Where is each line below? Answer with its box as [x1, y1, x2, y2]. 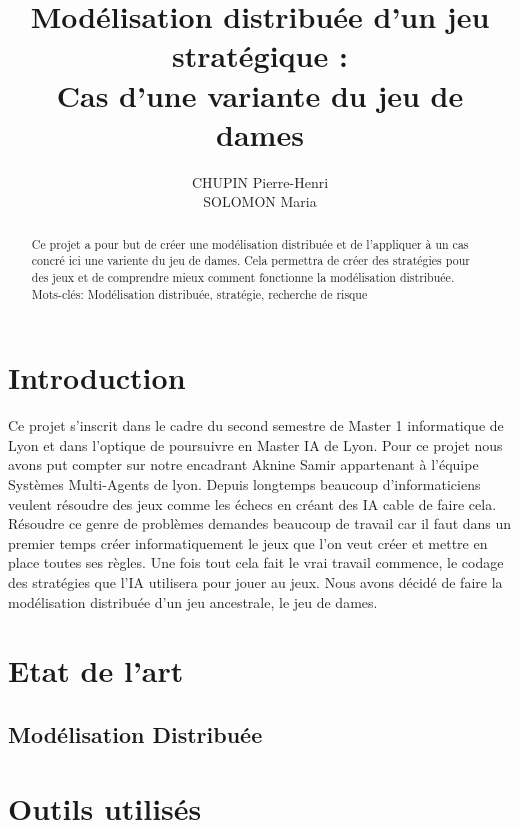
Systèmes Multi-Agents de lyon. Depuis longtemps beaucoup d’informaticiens [8, 474, 481, 495]
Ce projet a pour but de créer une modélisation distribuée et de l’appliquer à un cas [31, 235, 469, 252]
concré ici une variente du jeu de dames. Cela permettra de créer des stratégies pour [31, 252, 470, 269]
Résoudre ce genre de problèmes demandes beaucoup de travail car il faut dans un [8, 513, 512, 534]
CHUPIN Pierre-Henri [191, 171, 329, 192]
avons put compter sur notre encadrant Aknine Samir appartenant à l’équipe [8, 454, 479, 475]
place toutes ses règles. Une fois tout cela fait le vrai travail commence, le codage [8, 552, 504, 573]
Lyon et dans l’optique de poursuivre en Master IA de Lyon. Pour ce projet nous [8, 434, 503, 455]
